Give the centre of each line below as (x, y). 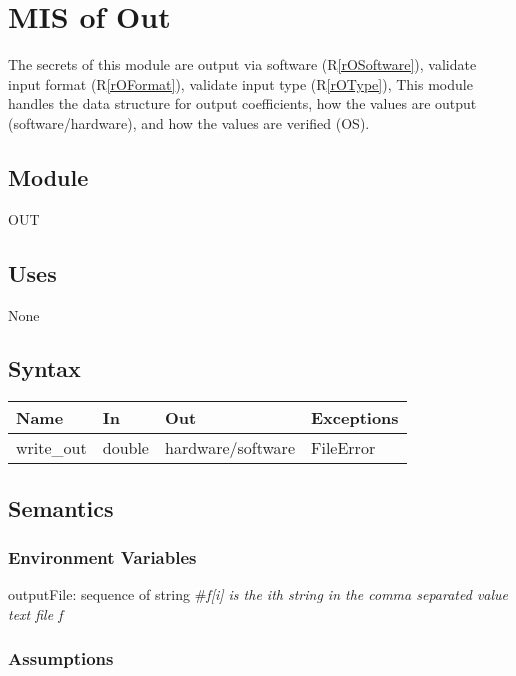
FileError (343, 448)
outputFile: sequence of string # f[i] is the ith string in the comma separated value (258, 594)
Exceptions (355, 418)
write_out (51, 448)
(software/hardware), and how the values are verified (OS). (189, 122)
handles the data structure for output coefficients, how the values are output (242, 103)
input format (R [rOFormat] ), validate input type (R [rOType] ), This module (240, 83)
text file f (35, 613)
